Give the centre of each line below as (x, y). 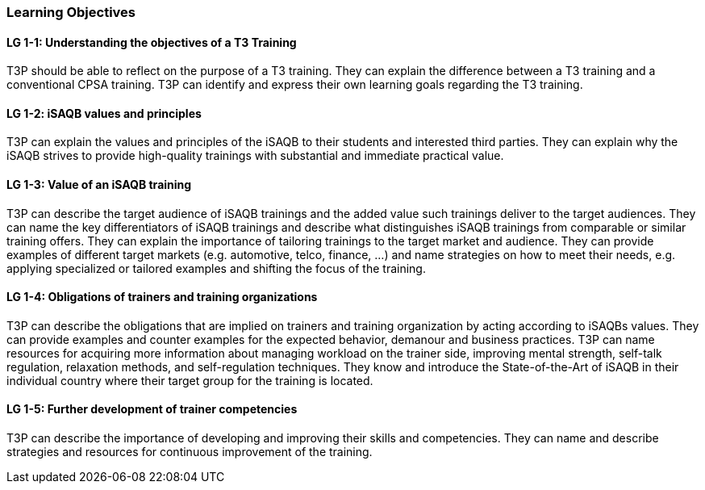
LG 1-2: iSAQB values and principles (104, 113)
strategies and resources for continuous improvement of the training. (190, 452)
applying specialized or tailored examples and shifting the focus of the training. (216, 268)
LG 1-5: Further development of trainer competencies (152, 409)
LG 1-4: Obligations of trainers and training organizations (162, 297)
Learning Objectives (71, 12)
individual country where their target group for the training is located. (190, 380)
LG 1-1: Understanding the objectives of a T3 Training (152, 42)
